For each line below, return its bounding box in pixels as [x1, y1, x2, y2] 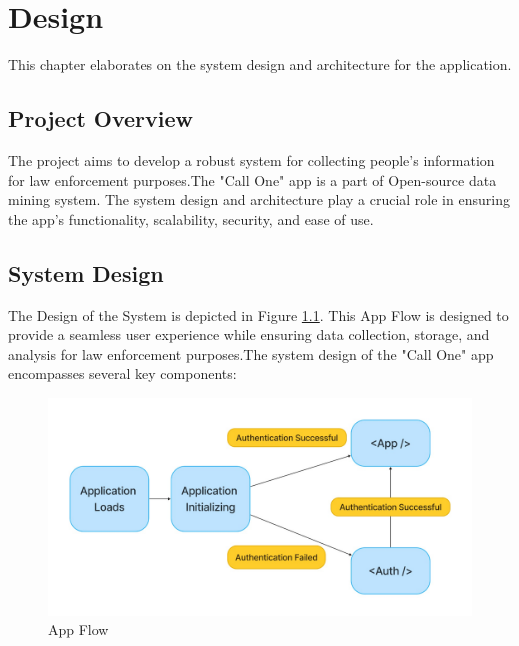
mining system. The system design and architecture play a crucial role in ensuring [8, 189, 510, 210]
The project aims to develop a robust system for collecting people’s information [8, 149, 495, 170]
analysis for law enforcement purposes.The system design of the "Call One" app [8, 343, 494, 364]
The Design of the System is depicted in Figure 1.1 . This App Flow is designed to [8, 304, 509, 325]
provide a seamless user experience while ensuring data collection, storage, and [8, 324, 490, 345]
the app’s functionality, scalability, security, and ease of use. [8, 208, 374, 229]
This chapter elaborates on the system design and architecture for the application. [8, 54, 512, 75]
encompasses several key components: [8, 363, 237, 384]
